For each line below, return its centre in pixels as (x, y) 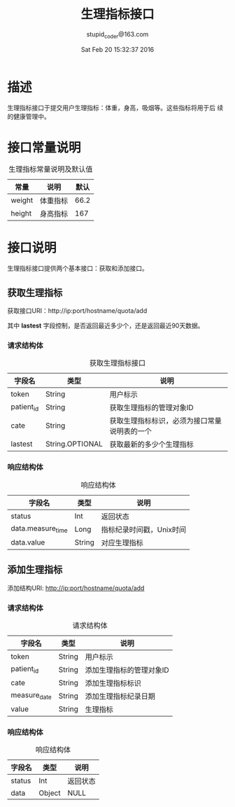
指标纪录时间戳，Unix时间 (144, 529)
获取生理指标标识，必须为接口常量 (166, 421)
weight (22, 200)
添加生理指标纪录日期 (120, 696)
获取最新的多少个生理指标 (152, 444)
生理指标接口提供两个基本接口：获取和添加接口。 (78, 268)
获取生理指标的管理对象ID (151, 408)
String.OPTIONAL (74, 444)
